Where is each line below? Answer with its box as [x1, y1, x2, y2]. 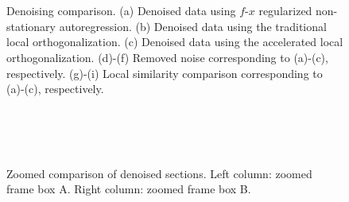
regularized [258, 2, 312, 19]
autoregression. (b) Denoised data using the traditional [59, 17, 327, 34]
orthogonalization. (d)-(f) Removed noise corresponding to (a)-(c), [6, 49, 328, 65]
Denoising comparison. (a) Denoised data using [6, 2, 236, 19]
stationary [6, 17, 56, 34]
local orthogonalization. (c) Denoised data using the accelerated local [6, 33, 343, 50]
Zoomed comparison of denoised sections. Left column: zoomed [6, 165, 312, 181]
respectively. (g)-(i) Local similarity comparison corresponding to [6, 64, 323, 81]
